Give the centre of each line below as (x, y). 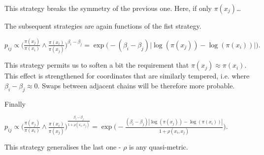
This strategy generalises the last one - (63, 146)
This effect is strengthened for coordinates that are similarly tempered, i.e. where (127, 76)
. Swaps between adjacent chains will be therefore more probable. (136, 85)
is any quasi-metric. (159, 146)
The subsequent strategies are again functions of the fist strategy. (103, 26)
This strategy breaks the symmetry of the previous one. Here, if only (108, 8)
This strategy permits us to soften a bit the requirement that (97, 65)
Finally (15, 103)
